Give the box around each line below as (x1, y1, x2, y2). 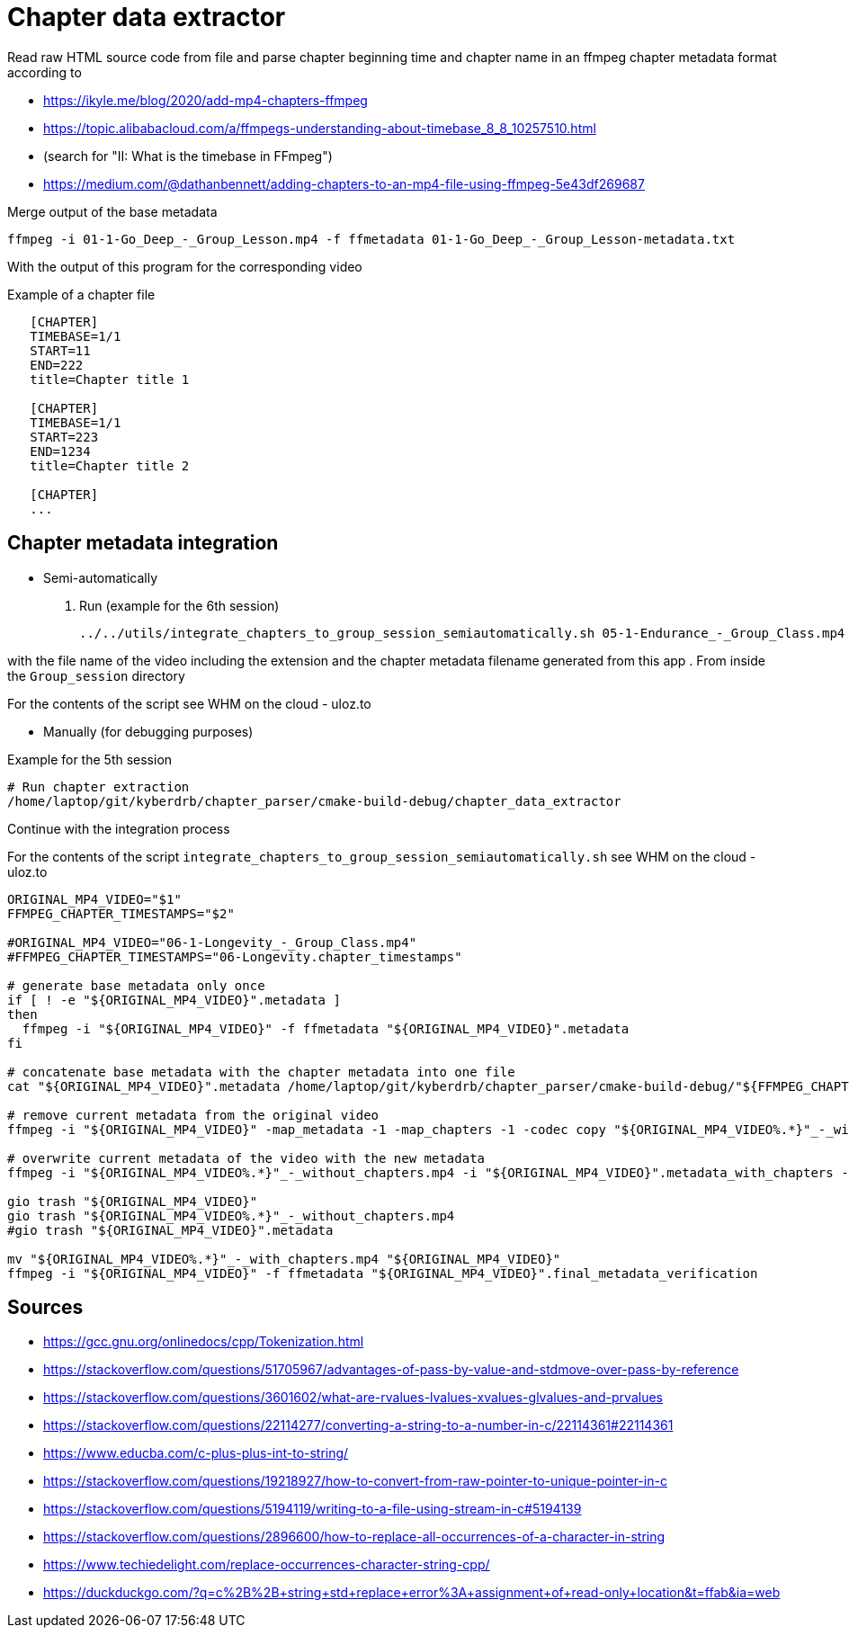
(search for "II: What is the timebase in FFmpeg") (43, 147, 333, 164)
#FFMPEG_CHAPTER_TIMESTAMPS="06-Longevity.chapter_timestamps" (7, 949, 462, 964)
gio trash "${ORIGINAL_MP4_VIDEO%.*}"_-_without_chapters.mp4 (7, 1208, 455, 1223)
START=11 (30, 343, 91, 358)
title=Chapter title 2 (30, 458, 190, 473)
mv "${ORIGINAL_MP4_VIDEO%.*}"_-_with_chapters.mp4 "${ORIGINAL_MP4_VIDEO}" (7, 1251, 561, 1266)
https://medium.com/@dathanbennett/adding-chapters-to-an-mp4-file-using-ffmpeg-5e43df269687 (43, 175, 645, 192)
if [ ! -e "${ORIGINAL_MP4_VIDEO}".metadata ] (7, 992, 341, 1007)
